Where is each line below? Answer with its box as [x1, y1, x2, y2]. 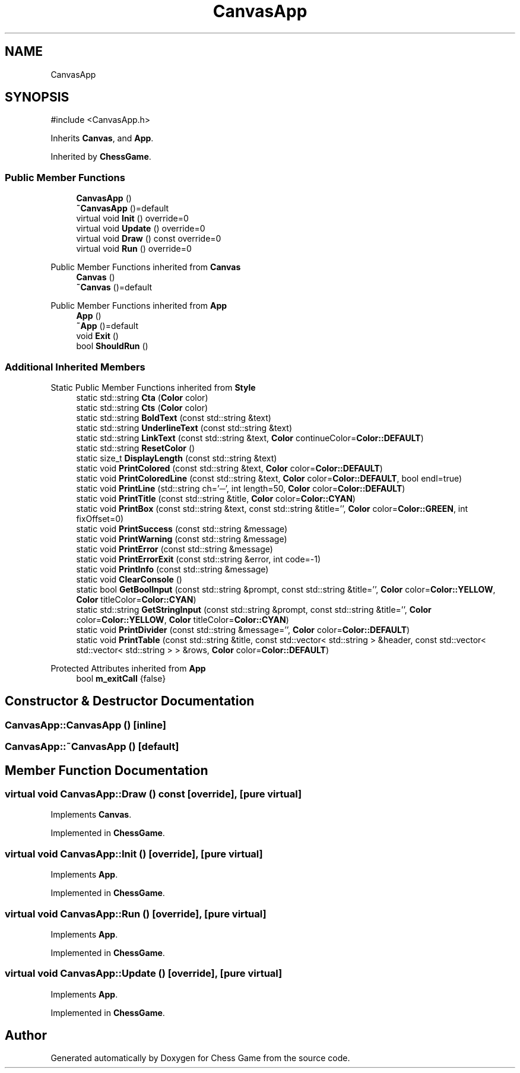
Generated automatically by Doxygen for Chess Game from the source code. [50, 1053, 350, 1063]
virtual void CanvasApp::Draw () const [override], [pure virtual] [5, 788, 302, 800]
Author [5, 1028, 47, 1043]
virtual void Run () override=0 [76, 243, 192, 254]
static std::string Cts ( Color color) [76, 402, 208, 413]
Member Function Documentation [5, 762, 208, 778]
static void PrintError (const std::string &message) [76, 543, 273, 554]
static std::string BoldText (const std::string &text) [76, 412, 271, 423]
